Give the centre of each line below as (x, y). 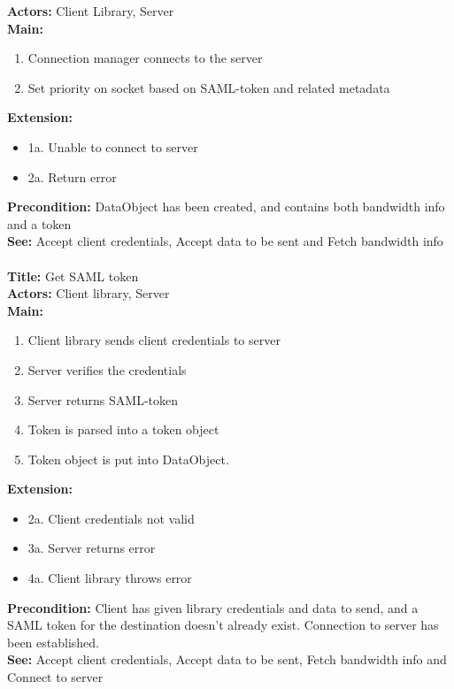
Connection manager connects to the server (145, 58)
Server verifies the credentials (107, 369)
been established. (53, 642)
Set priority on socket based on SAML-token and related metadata (209, 87)
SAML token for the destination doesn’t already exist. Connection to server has (223, 625)
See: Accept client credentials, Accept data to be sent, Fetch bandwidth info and (227, 659)
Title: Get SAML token (73, 276)
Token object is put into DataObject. (128, 459)
